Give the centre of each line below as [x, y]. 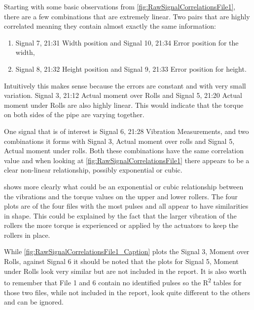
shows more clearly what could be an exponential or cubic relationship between [124, 186]
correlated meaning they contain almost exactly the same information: [110, 26]
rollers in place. [27, 235]
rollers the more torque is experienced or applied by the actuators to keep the [121, 225]
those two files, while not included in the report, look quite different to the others [127, 292]
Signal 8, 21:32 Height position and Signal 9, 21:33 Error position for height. [131, 68]
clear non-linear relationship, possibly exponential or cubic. [93, 170]
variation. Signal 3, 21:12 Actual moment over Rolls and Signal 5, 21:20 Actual [123, 95]
